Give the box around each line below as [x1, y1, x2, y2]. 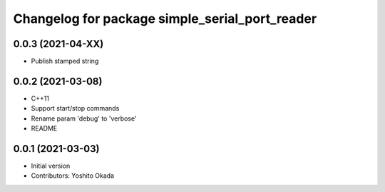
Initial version [31, 161, 71, 171]
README [31, 124, 58, 133]
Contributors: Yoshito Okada [31, 171, 114, 180]
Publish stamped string [31, 57, 99, 66]
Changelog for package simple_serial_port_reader [13, 11, 317, 26]
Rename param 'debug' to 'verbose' [31, 114, 137, 123]
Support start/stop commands [31, 104, 120, 113]
